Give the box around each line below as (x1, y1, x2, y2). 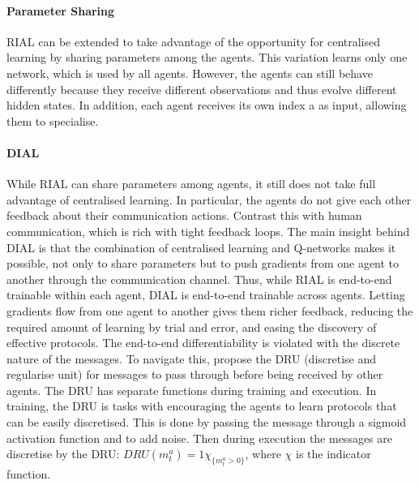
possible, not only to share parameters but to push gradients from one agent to (6, 255, 400, 272)
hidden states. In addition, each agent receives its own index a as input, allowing (6, 97, 407, 114)
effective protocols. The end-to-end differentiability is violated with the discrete (6, 334, 400, 351)
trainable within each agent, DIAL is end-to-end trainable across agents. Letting (6, 286, 405, 303)
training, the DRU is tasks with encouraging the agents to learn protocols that (6, 397, 397, 414)
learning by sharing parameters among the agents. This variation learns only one (6, 49, 408, 66)
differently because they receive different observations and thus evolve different (6, 80, 397, 97)
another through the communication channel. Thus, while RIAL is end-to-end (6, 270, 392, 287)
